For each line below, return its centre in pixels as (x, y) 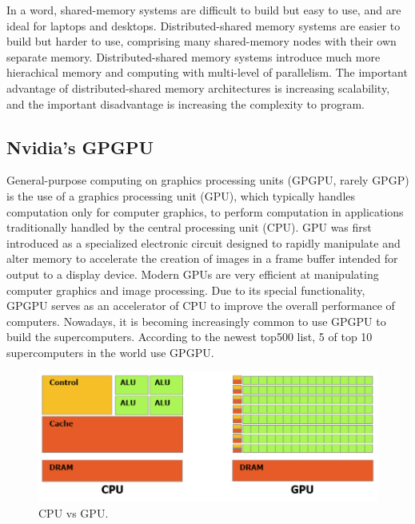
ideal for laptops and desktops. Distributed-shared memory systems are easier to (204, 25)
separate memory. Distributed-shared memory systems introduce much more (194, 56)
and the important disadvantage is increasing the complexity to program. (186, 103)
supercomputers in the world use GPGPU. (110, 352)
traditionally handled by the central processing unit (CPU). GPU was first (189, 227)
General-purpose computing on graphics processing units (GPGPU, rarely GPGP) (208, 180)
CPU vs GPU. (74, 512)
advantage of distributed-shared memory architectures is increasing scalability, (198, 87)
